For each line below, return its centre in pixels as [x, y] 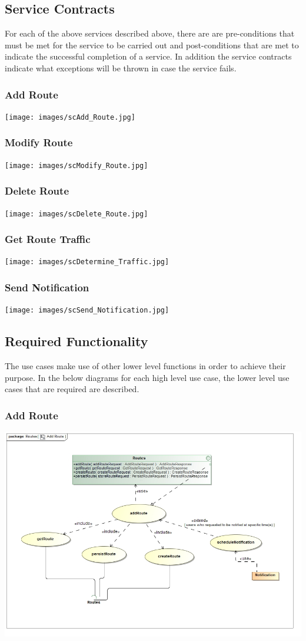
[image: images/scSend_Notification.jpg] [87, 310]
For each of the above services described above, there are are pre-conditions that [150, 33]
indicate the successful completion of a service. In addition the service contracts [148, 56]
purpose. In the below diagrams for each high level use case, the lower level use [147, 377]
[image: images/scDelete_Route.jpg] [76, 214]
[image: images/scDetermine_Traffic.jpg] [87, 262]
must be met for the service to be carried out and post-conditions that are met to [152, 45]
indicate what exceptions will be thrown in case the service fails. [121, 68]
